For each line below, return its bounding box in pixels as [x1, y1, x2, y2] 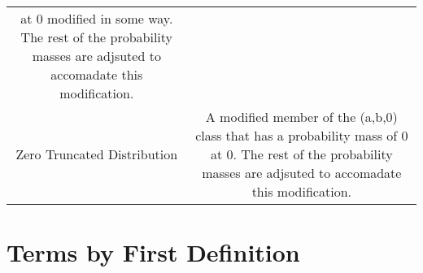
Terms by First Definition [7, 236, 300, 269]
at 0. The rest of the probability [210, 145, 393, 163]
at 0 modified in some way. [20, 9, 173, 28]
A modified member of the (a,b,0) [205, 107, 398, 126]
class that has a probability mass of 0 [195, 126, 408, 145]
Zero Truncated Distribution [15, 145, 178, 163]
